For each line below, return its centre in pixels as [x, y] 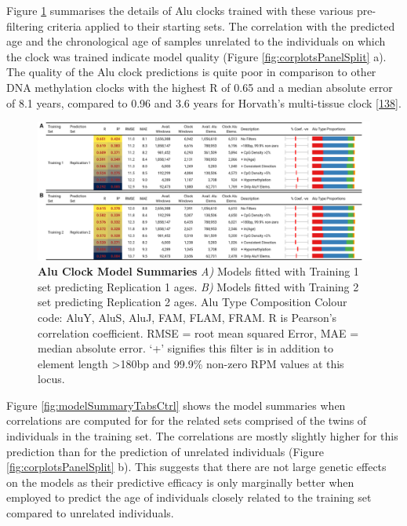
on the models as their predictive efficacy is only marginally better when [180, 482]
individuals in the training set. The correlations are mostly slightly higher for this [202, 436]
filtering [25, 26]
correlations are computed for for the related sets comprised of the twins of [187, 420]
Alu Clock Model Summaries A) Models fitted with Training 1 [198, 271]
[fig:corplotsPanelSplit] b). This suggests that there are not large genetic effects [196, 467]
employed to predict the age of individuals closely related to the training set [189, 497]
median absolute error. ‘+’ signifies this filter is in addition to [186, 348]
